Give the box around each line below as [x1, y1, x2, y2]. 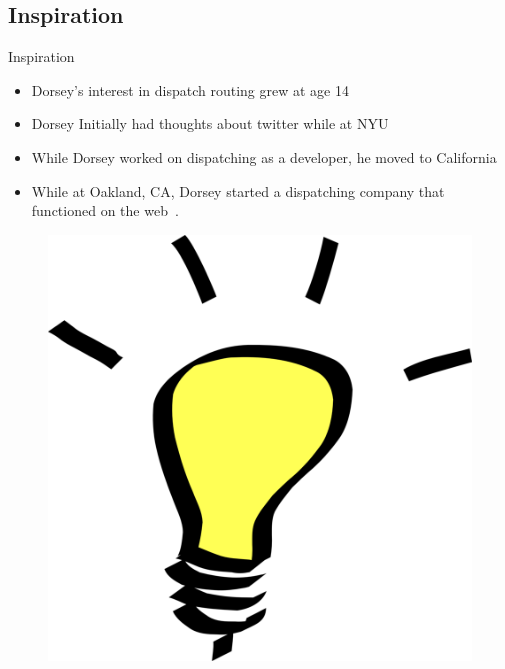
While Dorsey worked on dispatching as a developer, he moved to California [31, 146, 497, 167]
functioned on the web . [31, 200, 179, 221]
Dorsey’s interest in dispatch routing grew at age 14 [31, 79, 349, 100]
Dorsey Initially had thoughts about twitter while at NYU [31, 113, 389, 134]
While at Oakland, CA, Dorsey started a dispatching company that [31, 180, 445, 201]
